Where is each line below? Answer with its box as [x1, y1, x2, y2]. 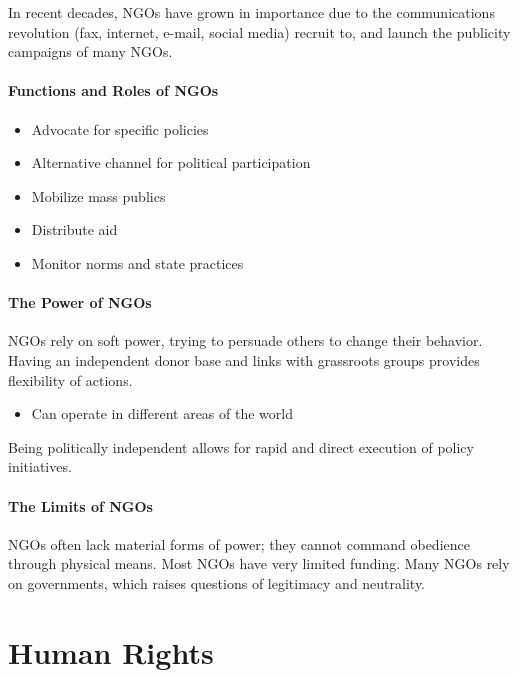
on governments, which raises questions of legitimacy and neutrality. [8, 572, 426, 593]
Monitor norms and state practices [31, 252, 244, 273]
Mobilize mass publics [31, 185, 166, 206]
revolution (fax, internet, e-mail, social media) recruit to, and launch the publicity [8, 21, 511, 42]
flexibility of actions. [8, 369, 133, 390]
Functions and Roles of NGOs [8, 80, 219, 101]
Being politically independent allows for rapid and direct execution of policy [8, 436, 474, 457]
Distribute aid [31, 219, 118, 240]
